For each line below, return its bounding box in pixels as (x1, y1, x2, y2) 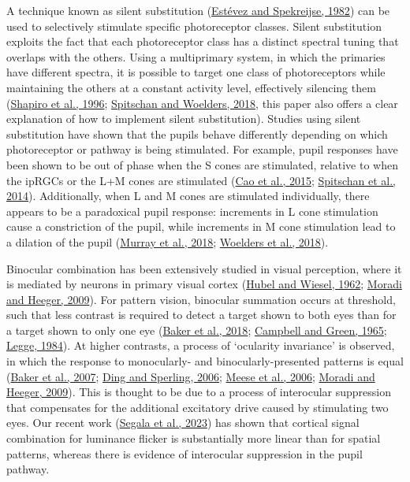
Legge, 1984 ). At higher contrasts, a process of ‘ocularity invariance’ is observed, (6, 337, 395, 354)
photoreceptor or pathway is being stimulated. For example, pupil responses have (6, 141, 398, 158)
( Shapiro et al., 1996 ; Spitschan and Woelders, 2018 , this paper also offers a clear (6, 95, 398, 111)
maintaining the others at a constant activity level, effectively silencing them (6, 79, 376, 95)
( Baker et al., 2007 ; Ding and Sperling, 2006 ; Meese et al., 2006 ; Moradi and (6, 368, 375, 384)
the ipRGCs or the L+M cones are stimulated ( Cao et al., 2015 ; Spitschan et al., (6, 172, 396, 188)
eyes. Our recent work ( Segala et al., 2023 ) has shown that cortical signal (6, 414, 360, 431)
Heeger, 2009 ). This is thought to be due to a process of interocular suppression (6, 384, 392, 400)
